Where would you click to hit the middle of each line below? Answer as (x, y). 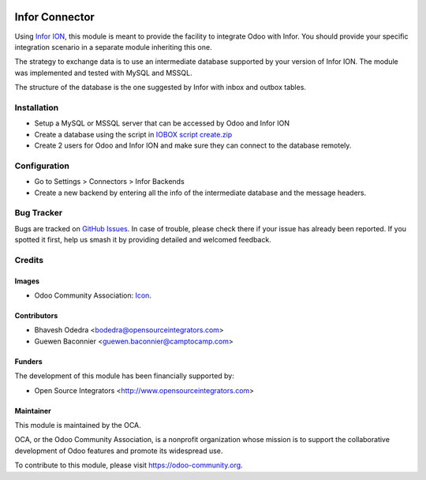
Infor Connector (54, 17)
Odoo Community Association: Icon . (93, 295)
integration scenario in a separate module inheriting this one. (113, 47)
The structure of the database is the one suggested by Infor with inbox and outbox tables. (161, 88)
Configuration (42, 166)
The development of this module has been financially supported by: (124, 376)
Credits (29, 260)
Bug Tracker (39, 213)
